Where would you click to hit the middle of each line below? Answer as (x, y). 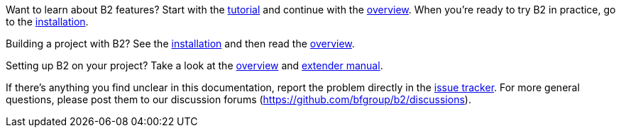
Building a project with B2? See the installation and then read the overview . (180, 44)
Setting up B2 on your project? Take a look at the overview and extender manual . (194, 65)
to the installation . (47, 22)
